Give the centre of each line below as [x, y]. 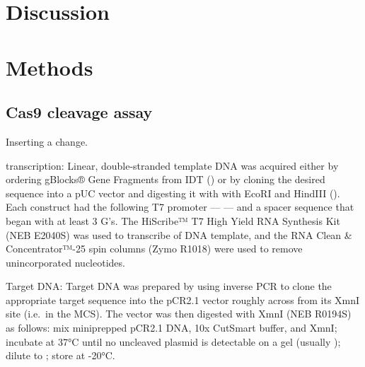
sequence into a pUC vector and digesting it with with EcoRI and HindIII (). [173, 193]
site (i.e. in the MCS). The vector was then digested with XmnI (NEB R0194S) [179, 314]
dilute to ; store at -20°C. [60, 355]
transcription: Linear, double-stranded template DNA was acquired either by [172, 165]
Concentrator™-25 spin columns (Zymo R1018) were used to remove [154, 249]
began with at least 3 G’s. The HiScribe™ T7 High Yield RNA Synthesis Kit [173, 220]
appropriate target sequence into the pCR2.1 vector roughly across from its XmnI [183, 299]
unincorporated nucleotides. [65, 262]
